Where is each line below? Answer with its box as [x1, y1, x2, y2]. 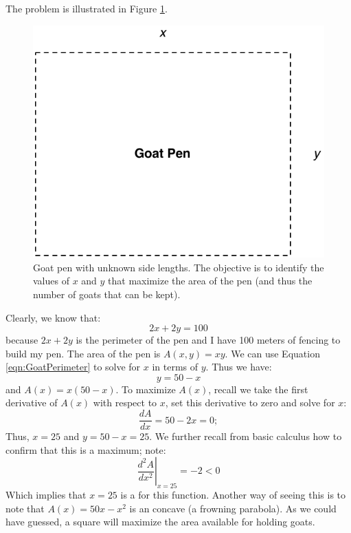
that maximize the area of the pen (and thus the [108, 273, 313, 288]
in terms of [152, 359, 199, 374]
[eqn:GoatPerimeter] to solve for [5, 359, 141, 374]
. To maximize [115, 382, 176, 396]
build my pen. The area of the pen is [5, 346, 161, 360]
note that [5, 501, 45, 515]
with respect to [93, 395, 157, 410]
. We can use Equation [225, 346, 320, 360]
